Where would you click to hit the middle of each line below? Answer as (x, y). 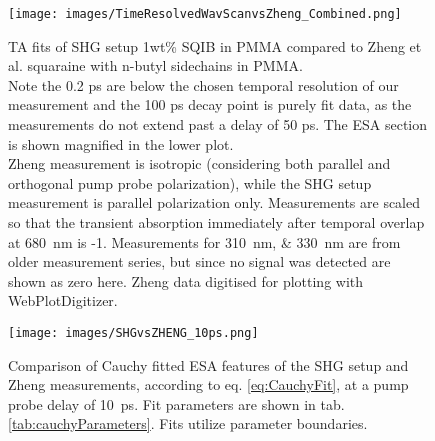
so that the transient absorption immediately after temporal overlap (216, 222)
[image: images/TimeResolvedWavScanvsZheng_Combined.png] (205, 14)
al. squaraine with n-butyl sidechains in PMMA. (155, 65)
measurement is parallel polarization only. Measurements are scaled (214, 202)
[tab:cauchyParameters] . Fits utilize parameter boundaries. (188, 423)
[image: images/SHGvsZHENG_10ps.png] (133, 332)
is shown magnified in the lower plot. (121, 143)
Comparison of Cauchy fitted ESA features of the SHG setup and (208, 364)
